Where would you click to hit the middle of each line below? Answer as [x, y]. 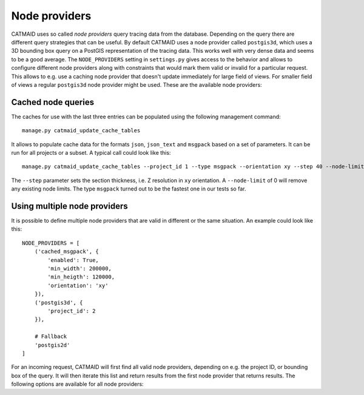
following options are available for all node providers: [77, 384]
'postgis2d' [52, 345]
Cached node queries [52, 102]
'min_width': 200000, [80, 268]
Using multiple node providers [69, 206]
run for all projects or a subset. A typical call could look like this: [91, 152]
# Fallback [51, 336]
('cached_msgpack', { [67, 252]
